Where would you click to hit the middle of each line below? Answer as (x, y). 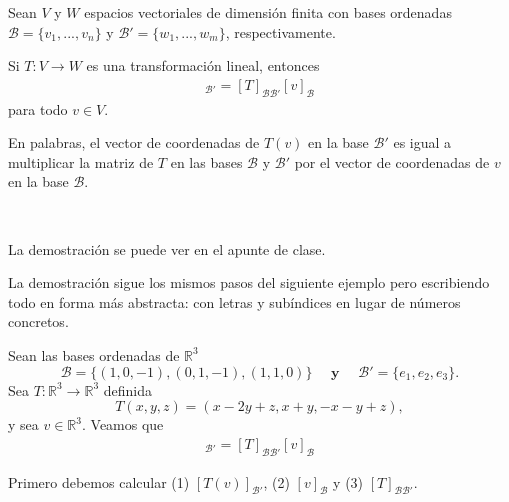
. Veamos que (122, 424)
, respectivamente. (280, 31)
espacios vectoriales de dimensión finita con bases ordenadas (268, 12)
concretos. (38, 321)
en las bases (206, 161)
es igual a (422, 142)
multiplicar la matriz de (81, 161)
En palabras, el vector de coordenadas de (134, 142)
